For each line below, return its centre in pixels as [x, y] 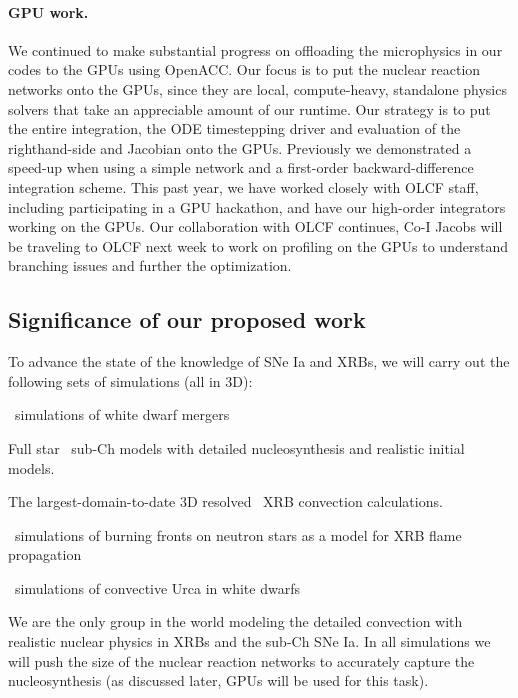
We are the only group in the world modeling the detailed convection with [235, 621]
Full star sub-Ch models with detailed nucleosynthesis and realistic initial [236, 447]
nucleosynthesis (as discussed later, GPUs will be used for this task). [218, 680]
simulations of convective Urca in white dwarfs [157, 587]
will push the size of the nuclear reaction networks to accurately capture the [241, 660]
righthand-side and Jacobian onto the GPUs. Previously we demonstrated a [240, 147]
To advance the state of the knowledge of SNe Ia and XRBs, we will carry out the [259, 361]
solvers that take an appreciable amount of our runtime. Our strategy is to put [249, 108]
